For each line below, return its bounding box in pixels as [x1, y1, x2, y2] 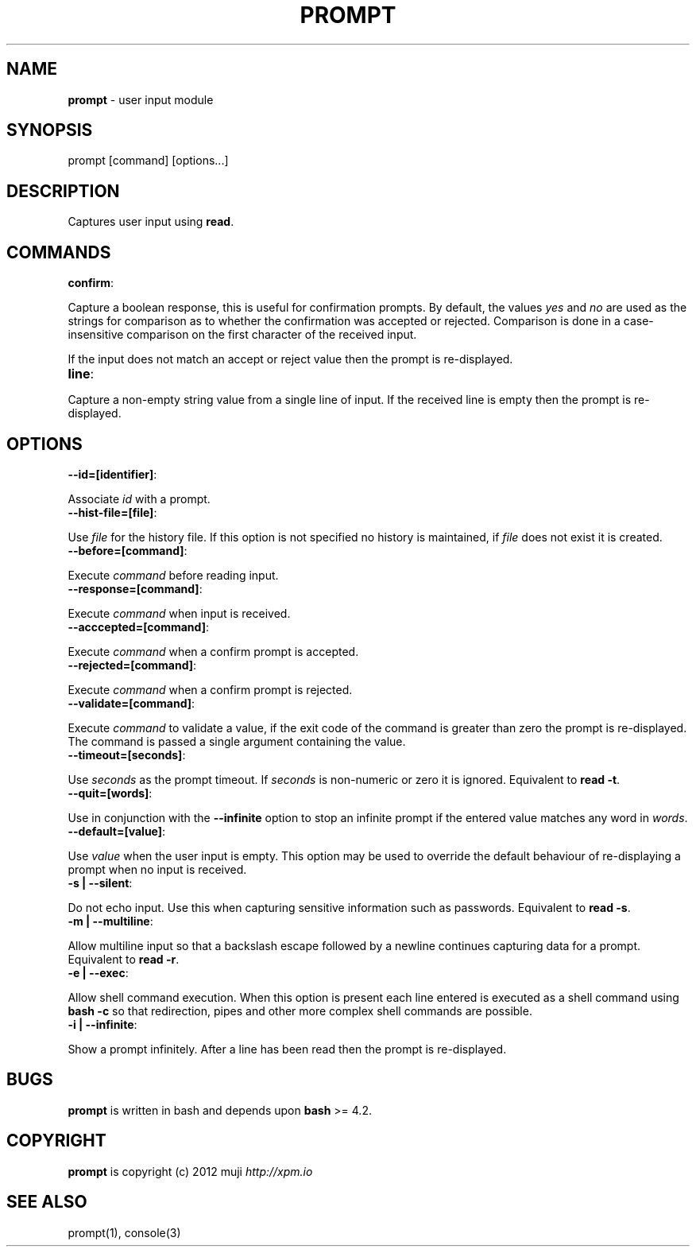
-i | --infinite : [68, 1017, 137, 1031]
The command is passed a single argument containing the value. [68, 734, 406, 748]
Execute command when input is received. [68, 606, 291, 620]
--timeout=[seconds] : [68, 747, 186, 762]
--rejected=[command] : [68, 658, 197, 672]
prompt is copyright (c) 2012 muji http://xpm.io [68, 1164, 313, 1178]
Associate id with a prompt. [68, 491, 211, 506]
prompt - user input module [68, 92, 214, 107]
